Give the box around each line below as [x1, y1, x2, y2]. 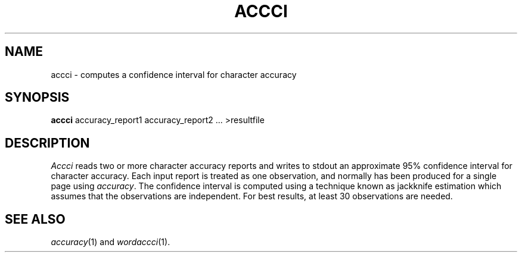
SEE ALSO [5, 211, 66, 227]
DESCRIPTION [5, 135, 90, 151]
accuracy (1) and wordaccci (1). [51, 237, 170, 247]
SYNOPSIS [5, 90, 70, 105]
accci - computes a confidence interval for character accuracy [51, 69, 297, 80]
